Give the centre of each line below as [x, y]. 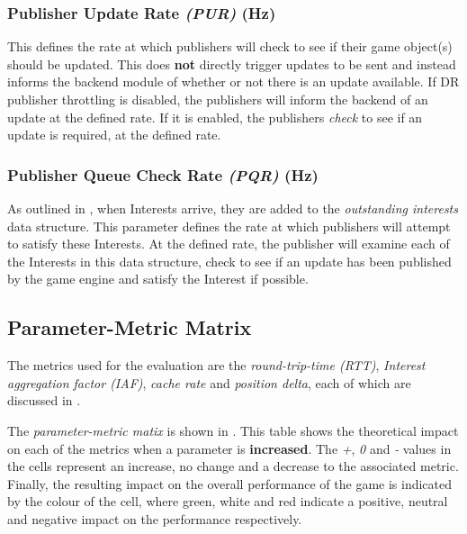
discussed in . [44, 400]
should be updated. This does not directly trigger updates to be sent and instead [232, 63]
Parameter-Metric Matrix [130, 327]
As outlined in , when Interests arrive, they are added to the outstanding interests [233, 208]
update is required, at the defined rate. [114, 135]
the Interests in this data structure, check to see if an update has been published [229, 261]
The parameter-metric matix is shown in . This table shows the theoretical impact [233, 430]
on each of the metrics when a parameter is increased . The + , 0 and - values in [229, 448]
